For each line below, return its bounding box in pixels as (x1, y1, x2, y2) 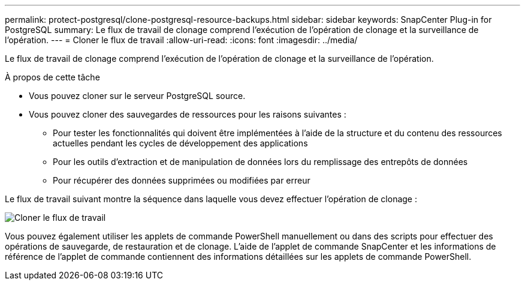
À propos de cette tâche (5, 72, 100, 82)
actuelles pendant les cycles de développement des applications (53, 138, 308, 148)
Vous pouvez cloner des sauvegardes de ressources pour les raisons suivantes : (29, 109, 346, 119)
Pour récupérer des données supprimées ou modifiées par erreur (53, 175, 310, 185)
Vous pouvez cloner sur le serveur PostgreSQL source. (29, 91, 246, 101)
